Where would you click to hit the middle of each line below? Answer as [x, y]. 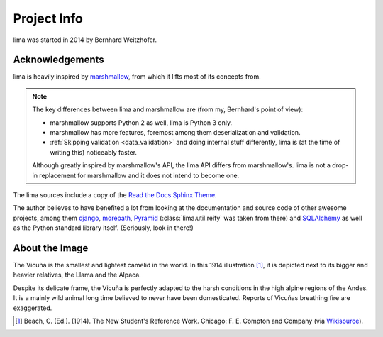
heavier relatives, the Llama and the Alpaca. [77, 275]
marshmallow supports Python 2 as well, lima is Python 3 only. [141, 122]
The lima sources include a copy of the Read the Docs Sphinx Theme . [115, 194]
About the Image [51, 248]
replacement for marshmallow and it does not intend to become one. [139, 175]
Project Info [48, 18]
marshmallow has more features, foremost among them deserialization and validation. [175, 133]
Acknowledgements [59, 60]
